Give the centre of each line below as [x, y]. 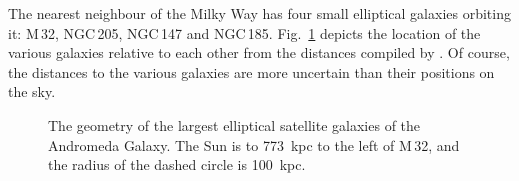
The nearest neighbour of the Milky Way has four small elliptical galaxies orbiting [259, 13]
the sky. [32, 91]
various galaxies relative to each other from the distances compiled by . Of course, [259, 52]
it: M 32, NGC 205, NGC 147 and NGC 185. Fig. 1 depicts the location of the [244, 32]
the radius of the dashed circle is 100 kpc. [177, 164]
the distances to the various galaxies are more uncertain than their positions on [251, 71]
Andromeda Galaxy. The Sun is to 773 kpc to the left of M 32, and [254, 144]
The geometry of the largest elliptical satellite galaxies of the [234, 124]
